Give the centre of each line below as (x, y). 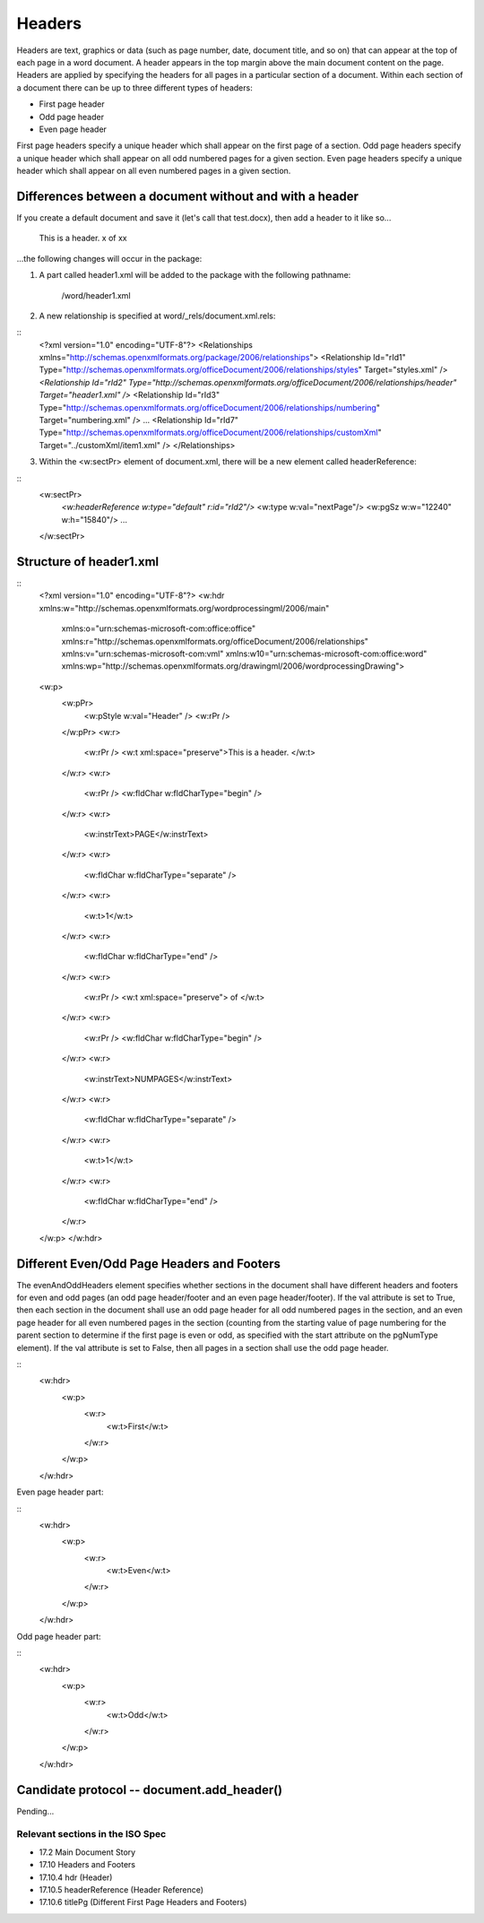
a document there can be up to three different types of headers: (134, 87)
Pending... (35, 1811)
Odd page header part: (59, 1636)
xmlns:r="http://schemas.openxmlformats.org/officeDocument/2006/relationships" (215, 641)
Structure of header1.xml (88, 562)
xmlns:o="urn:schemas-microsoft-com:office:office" (158, 628)
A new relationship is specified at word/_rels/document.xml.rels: (157, 316)
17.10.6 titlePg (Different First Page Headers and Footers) (143, 1902)
